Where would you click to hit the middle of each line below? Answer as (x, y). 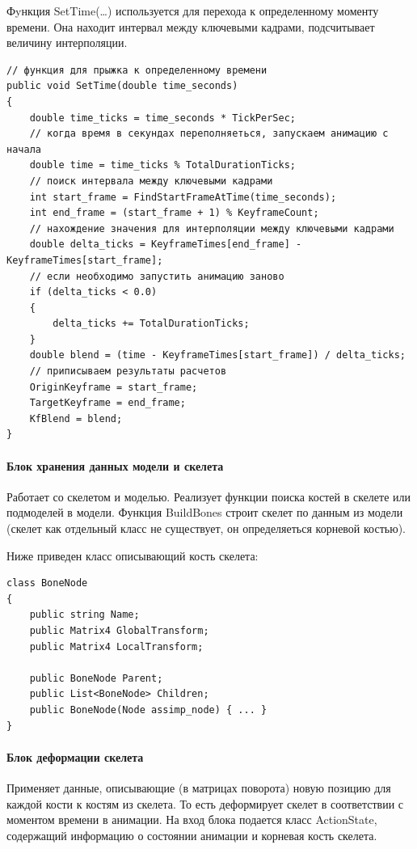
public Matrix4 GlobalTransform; (119, 630)
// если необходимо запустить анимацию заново (157, 276)
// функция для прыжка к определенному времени (137, 70)
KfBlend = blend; (76, 418)
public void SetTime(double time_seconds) (122, 86)
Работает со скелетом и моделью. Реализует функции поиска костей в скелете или (209, 496)
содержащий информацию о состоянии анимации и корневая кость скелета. (192, 835)
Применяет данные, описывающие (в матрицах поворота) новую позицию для (199, 787)
